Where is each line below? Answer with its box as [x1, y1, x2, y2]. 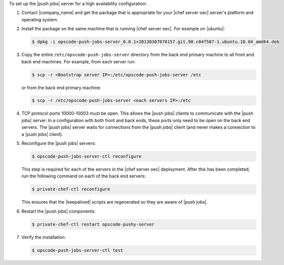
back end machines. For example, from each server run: [21, 58, 136, 64]
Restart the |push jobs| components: [21, 208, 96, 214]
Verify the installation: [21, 234, 66, 240]
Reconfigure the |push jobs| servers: [21, 140, 96, 146]
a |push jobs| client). [21, 131, 64, 137]
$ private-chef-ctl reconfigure [32, 186, 111, 192]
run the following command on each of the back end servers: [21, 173, 146, 179]
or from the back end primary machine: [21, 85, 101, 90]
